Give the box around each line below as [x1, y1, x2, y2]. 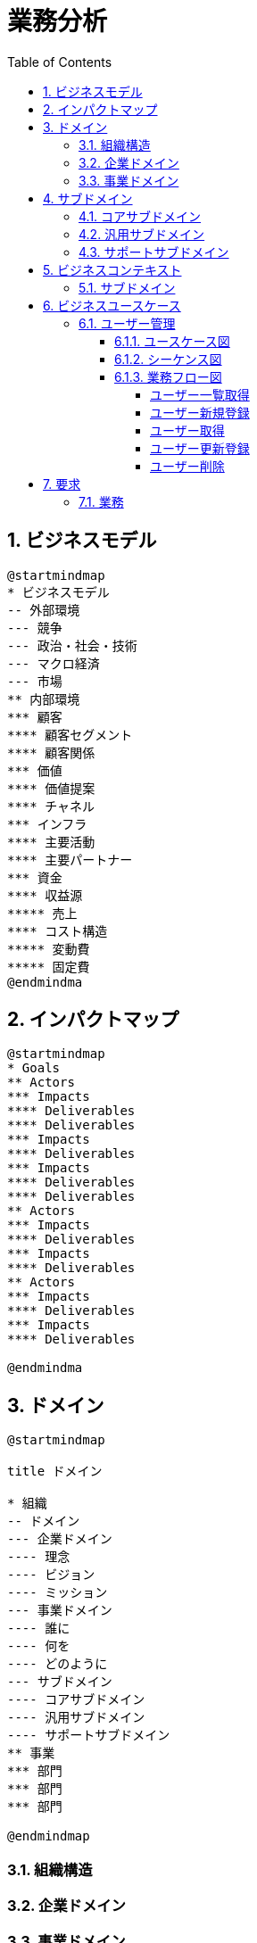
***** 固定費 [7, 959, 90, 974]
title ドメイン [7, 1464, 103, 1479]
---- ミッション [7, 1585, 108, 1600]
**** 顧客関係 [7, 745, 95, 760]
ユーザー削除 [150, 458, 225, 474]
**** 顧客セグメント [7, 727, 133, 742]
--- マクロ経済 [7, 656, 100, 671]
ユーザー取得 [150, 422, 225, 438]
